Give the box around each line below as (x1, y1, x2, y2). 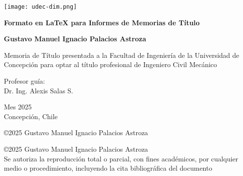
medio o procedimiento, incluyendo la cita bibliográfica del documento (4, 163, 212, 173)
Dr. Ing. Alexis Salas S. (4, 85, 73, 95)
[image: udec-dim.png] (4, 3, 77, 10)
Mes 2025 (4, 102, 32, 112)
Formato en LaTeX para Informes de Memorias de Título (4, 17, 200, 27)
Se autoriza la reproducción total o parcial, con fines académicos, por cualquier (4, 153, 239, 163)
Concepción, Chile (4, 111, 58, 121)
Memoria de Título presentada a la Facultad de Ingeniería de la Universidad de (4, 50, 240, 60)
